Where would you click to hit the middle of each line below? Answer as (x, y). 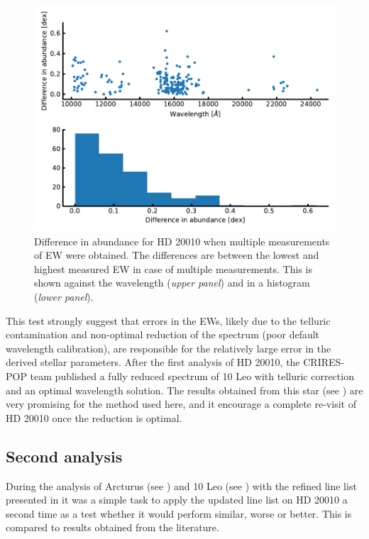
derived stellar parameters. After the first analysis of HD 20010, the (153, 362)
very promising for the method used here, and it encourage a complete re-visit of (181, 404)
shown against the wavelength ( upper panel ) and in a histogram (172, 283)
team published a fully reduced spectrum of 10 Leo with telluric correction (192, 376)
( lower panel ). (64, 296)
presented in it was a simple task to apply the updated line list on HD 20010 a (177, 500)
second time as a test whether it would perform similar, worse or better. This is (179, 513)
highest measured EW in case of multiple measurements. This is (173, 268)
